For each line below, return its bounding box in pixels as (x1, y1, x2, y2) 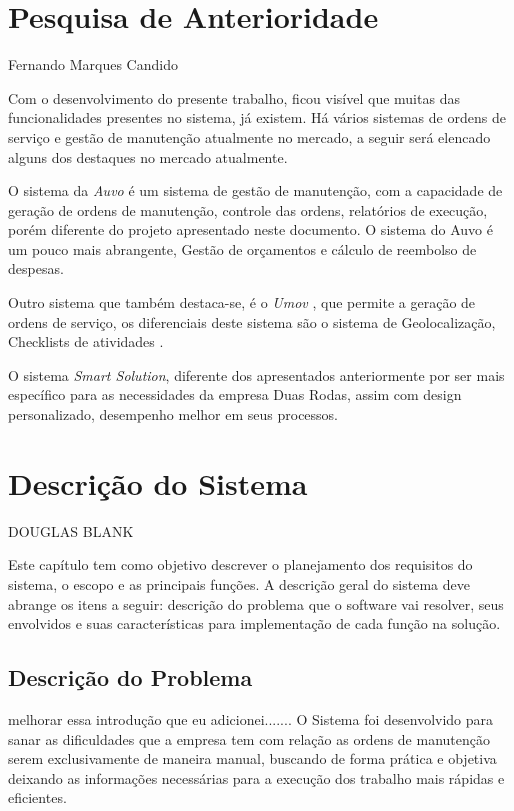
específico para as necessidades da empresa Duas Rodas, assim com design (8, 384, 462, 405)
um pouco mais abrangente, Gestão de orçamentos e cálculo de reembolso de (8, 238, 477, 259)
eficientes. (8, 787, 67, 808)
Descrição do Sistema (8, 462, 308, 503)
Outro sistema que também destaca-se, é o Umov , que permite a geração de (8, 292, 476, 313)
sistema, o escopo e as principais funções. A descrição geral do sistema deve (8, 573, 470, 594)
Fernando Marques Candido (8, 54, 178, 75)
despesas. (8, 258, 64, 279)
